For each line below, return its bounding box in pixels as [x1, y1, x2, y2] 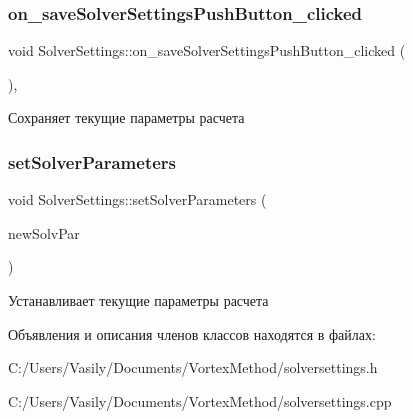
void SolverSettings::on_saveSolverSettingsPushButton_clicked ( [8, 40, 406, 61]
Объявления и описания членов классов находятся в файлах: [8, 323, 376, 344]
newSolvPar [8, 222, 80, 243]
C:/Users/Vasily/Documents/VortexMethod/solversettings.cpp [8, 390, 392, 411]
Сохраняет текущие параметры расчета [8, 107, 245, 128]
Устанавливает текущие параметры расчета [8, 290, 269, 310]
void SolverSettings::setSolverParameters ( [8, 189, 267, 210]
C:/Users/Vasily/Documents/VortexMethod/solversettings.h [8, 357, 378, 378]
